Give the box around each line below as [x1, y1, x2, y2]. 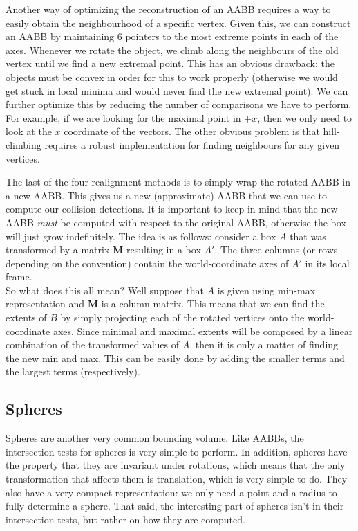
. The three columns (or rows [214, 242, 338, 257]
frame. [6, 269, 32, 284]
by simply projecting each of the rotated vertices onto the [60, 310, 305, 325]
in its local [305, 255, 350, 270]
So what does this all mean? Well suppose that [6, 282, 204, 297]
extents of [6, 310, 47, 325]
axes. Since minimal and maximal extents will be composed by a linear [53, 323, 353, 338]
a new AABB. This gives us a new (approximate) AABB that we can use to [6, 188, 327, 202]
